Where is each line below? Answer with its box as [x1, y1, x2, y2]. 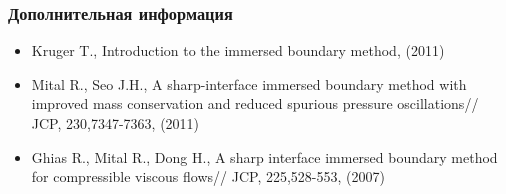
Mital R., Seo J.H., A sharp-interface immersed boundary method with [31, 73, 467, 94]
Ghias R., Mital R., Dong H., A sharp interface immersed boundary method [31, 146, 498, 167]
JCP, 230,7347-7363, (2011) [31, 113, 200, 133]
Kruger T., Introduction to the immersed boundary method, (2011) [31, 40, 445, 61]
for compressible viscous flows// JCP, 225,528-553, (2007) [31, 166, 385, 187]
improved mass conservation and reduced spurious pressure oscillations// [31, 93, 479, 114]
